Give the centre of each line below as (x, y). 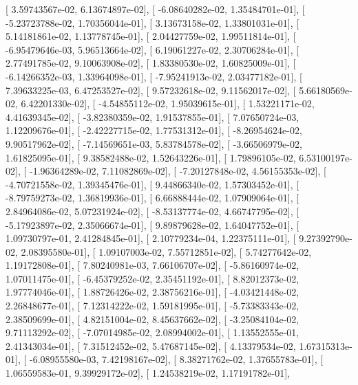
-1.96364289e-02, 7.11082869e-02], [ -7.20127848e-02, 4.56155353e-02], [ (178, 171)
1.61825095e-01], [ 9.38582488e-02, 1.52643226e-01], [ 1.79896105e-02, (151, 157)
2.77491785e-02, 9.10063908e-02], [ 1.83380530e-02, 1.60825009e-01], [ (151, 63)
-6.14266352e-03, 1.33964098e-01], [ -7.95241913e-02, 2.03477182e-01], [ (154, 76)
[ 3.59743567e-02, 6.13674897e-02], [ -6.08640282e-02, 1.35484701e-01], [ (155, 9)
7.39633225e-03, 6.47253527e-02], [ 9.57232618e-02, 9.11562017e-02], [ (151, 90)
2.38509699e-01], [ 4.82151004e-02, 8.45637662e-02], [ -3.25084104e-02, (152, 319)
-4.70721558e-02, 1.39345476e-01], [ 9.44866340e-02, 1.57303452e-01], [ (152, 184)
